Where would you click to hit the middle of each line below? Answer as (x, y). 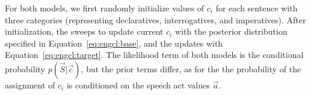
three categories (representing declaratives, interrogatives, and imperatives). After (155, 19)
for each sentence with (257, 8)
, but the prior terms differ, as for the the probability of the (191, 68)
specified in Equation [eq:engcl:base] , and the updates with (114, 43)
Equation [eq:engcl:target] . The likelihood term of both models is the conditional (154, 55)
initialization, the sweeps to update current (84, 31)
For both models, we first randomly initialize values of (105, 8)
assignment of (30, 85)
